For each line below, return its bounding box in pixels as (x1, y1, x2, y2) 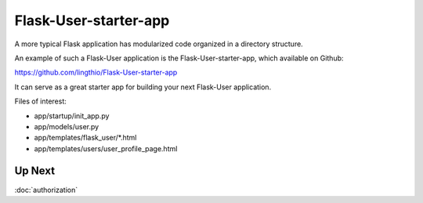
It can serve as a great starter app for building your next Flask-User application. (14, 82, 272, 92)
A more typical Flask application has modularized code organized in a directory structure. (14, 39, 303, 49)
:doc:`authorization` (14, 185, 78, 194)
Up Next (14, 165, 55, 178)
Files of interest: (14, 96, 67, 106)
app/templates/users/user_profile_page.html (34, 143, 178, 153)
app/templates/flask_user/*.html (34, 133, 137, 143)
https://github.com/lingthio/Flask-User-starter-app (14, 67, 178, 78)
